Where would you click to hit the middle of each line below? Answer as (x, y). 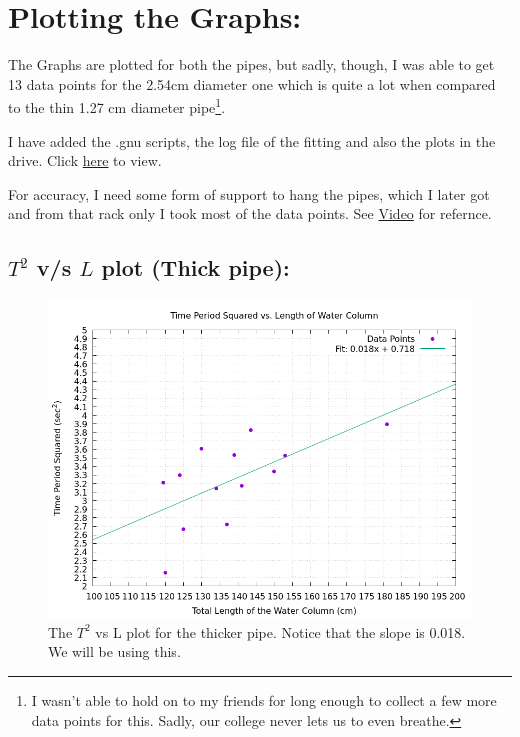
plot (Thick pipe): (195, 267)
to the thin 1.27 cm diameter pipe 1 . (117, 105)
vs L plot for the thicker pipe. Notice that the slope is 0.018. (280, 631)
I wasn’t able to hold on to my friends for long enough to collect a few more (264, 699)
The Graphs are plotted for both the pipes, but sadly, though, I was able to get (251, 64)
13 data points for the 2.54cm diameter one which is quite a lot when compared (252, 83)
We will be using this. (114, 651)
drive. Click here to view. (85, 160)
